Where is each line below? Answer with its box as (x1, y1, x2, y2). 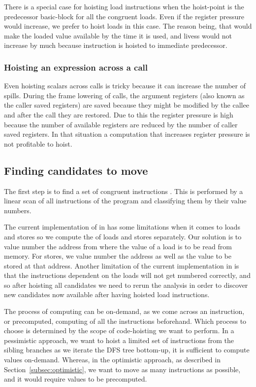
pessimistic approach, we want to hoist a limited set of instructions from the (4, 335, 234, 345)
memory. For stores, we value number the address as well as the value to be (4, 251, 231, 261)
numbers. (4, 205, 32, 215)
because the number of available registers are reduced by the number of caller (4, 119, 238, 129)
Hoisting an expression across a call (4, 61, 148, 73)
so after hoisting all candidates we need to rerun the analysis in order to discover (4, 279, 248, 290)
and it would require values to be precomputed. (4, 374, 147, 384)
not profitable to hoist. (4, 138, 72, 149)
